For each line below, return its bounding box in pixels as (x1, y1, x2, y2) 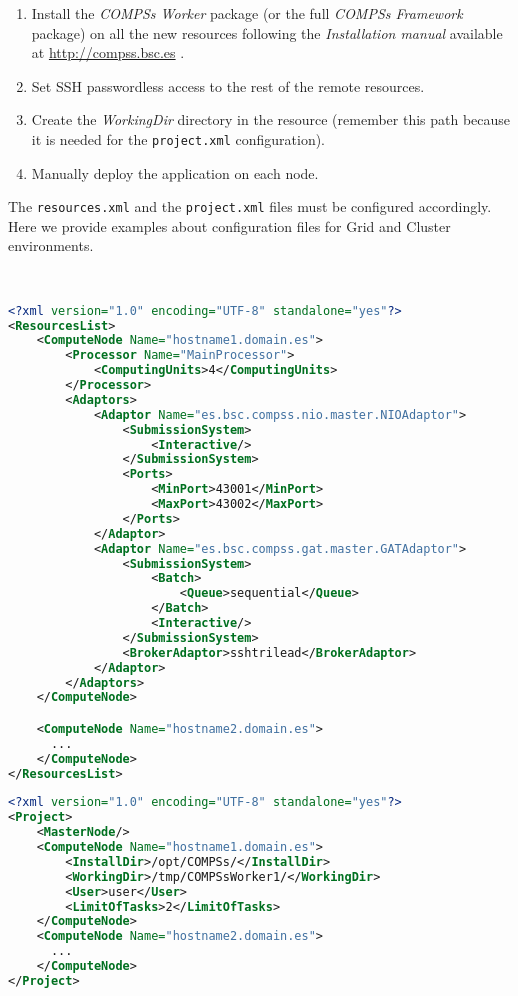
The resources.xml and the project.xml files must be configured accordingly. (8, 196, 492, 217)
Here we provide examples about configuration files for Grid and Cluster (8, 215, 451, 236)
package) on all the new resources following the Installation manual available (31, 22, 503, 43)
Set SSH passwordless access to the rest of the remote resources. (31, 75, 425, 96)
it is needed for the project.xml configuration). (31, 128, 326, 149)
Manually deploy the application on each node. (31, 162, 319, 183)
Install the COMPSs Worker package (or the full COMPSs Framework (31, 3, 463, 23)
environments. (8, 235, 94, 256)
